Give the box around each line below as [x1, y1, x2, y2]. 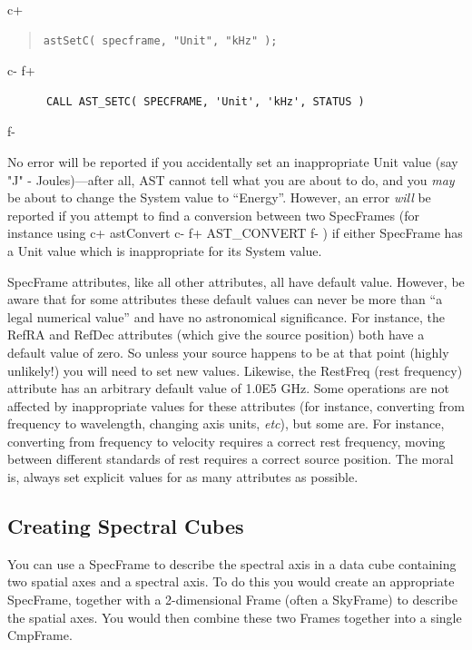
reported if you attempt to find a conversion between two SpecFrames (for [7, 205, 419, 224]
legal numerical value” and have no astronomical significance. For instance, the [7, 307, 445, 326]
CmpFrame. [7, 625, 73, 645]
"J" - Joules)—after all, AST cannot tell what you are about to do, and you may [7, 170, 455, 189]
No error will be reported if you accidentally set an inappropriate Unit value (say [7, 152, 458, 171]
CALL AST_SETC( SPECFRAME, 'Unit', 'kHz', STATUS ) [45, 94, 365, 108]
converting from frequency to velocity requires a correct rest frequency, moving [7, 431, 446, 450]
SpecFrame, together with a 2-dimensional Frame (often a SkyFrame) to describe [7, 590, 457, 609]
